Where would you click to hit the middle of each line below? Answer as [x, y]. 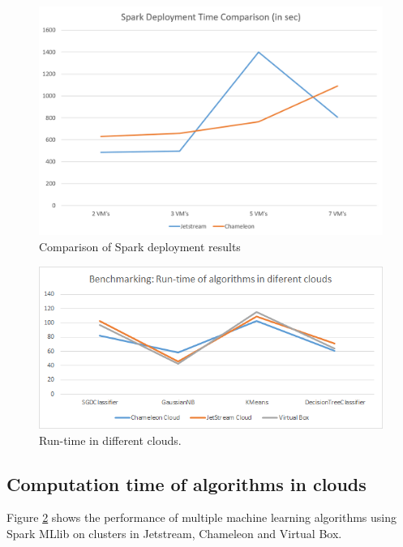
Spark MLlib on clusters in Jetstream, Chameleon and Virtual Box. [174, 534]
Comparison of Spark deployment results [140, 246]
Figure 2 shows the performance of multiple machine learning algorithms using [201, 517]
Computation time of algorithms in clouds [186, 483]
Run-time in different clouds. [110, 440]
